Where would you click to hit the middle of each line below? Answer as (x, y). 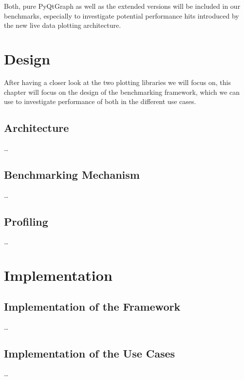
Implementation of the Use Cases (90, 353)
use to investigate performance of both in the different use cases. (100, 101)
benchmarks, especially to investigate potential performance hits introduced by (122, 15)
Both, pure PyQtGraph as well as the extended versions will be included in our (122, 6)
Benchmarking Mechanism (72, 174)
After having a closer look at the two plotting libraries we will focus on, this (117, 82)
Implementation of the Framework (92, 306)
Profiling (26, 221)
